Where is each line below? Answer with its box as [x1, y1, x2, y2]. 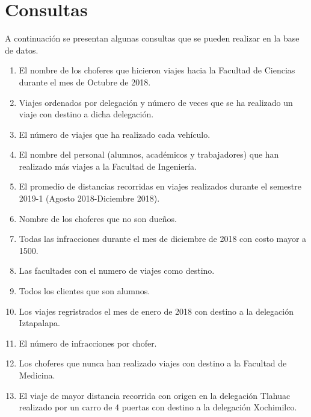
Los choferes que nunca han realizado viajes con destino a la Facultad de [19, 357, 287, 369]
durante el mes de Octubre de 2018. [19, 75, 151, 88]
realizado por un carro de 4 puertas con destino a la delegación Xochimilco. [19, 401, 297, 413]
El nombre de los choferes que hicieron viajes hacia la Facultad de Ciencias [19, 64, 295, 76]
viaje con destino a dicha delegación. [19, 108, 154, 120]
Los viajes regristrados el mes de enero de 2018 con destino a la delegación [19, 304, 294, 317]
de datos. [5, 43, 38, 56]
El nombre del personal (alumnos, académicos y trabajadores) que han [19, 148, 279, 161]
